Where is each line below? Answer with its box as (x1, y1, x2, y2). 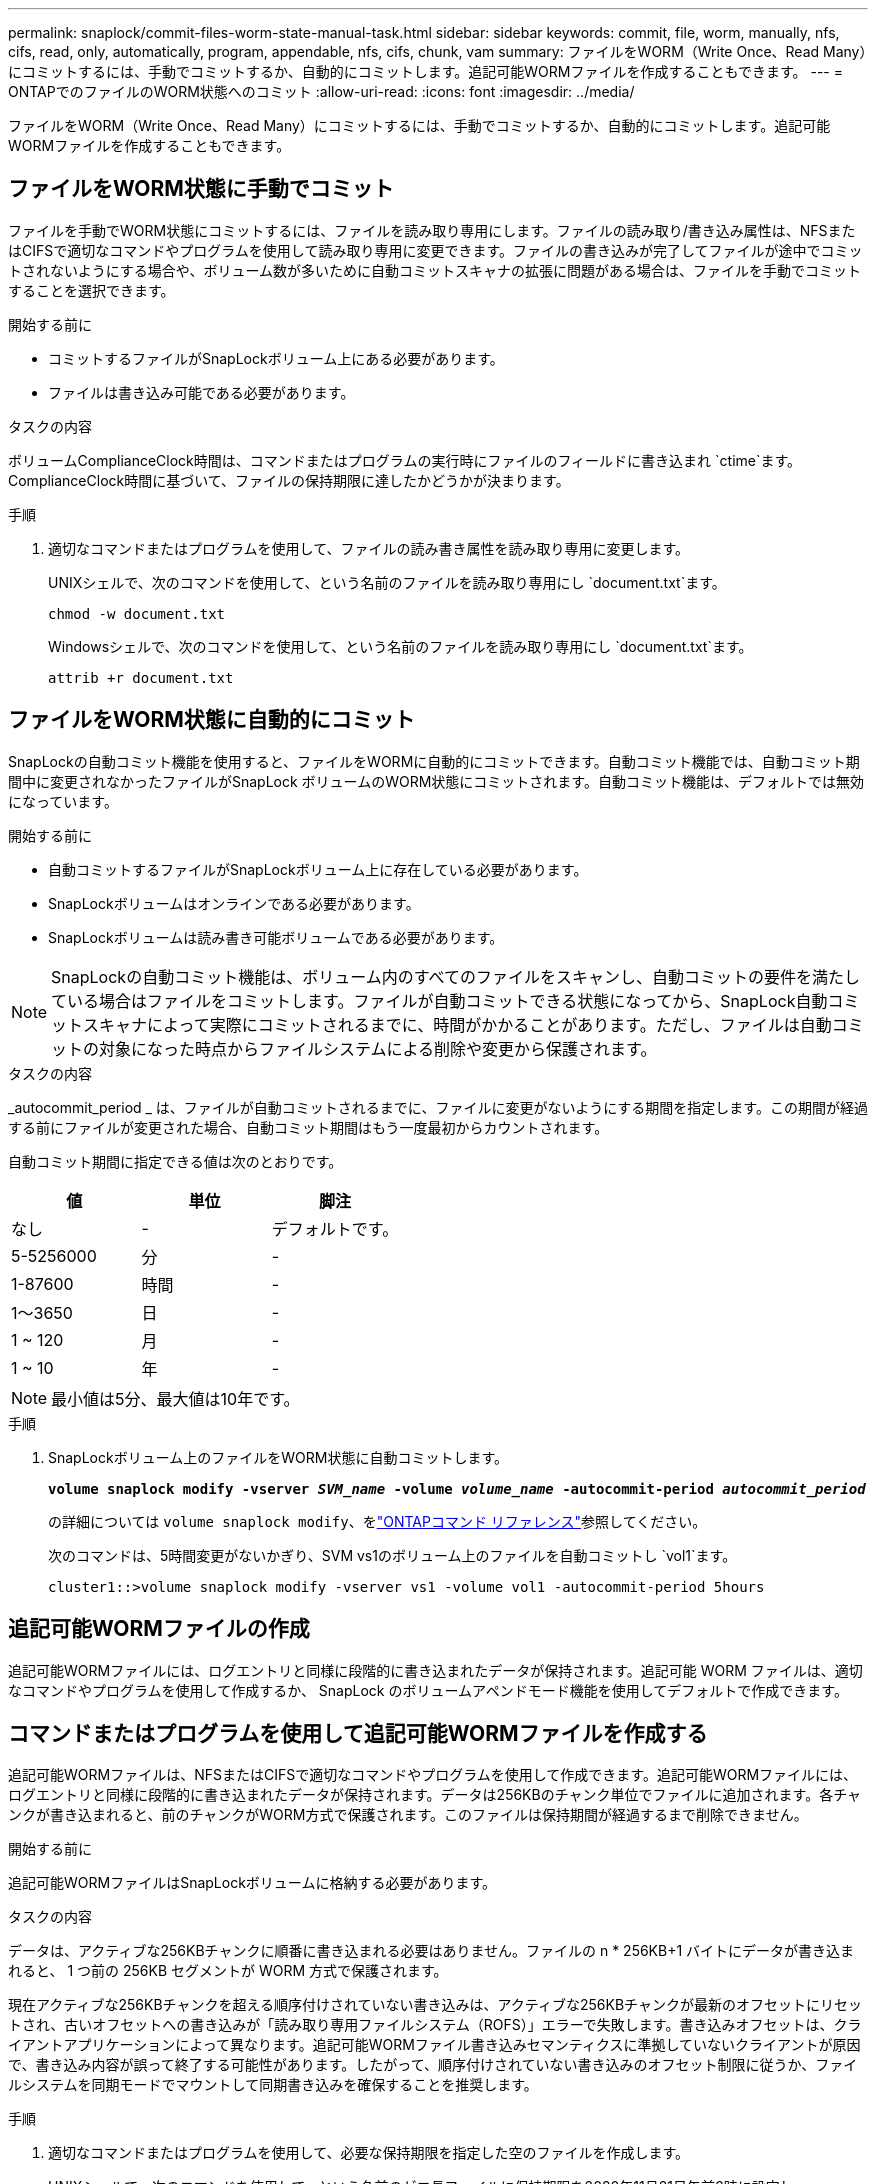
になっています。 (8, 792, 118, 810)
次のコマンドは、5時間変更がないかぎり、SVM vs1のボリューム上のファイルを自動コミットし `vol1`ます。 (48, 1546, 737, 1564)
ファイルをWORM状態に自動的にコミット (8, 707, 415, 733)
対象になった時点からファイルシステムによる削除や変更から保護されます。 (99, 1038, 657, 1059)
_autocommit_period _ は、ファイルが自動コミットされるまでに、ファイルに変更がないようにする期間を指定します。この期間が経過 (8, 1098, 868, 1116)
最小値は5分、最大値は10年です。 (51, 1388, 300, 1409)
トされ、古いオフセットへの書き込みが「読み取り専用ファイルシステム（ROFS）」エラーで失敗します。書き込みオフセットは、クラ (8, 2016, 862, 2034)
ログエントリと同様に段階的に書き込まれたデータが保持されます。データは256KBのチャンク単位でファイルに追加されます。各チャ (8, 1786, 862, 1804)
